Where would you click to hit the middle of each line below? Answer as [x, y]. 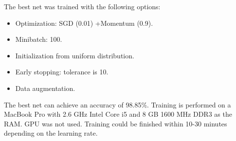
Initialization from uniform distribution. [75, 55]
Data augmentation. [45, 88]
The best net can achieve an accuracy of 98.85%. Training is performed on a [118, 104]
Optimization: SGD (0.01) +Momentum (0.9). [84, 23]
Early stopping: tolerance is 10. [62, 72]
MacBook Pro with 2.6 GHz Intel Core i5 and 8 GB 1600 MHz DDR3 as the [118, 114]
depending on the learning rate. [51, 133]
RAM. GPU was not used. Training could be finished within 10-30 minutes [116, 123]
